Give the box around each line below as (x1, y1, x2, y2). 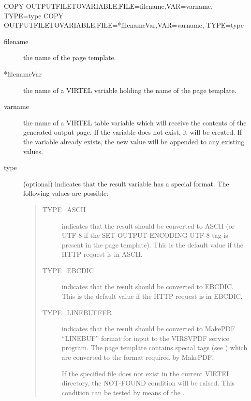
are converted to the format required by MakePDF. (61, 352, 214, 362)
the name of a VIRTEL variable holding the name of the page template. (23, 85, 236, 95)
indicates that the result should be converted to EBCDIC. (61, 281, 234, 292)
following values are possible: (23, 188, 109, 198)
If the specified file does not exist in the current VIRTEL (61, 368, 231, 378)
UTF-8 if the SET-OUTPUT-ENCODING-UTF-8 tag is (61, 230, 228, 240)
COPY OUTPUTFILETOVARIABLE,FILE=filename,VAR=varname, (4, 1, 213, 11)
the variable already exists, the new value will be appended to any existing (23, 136, 245, 146)
